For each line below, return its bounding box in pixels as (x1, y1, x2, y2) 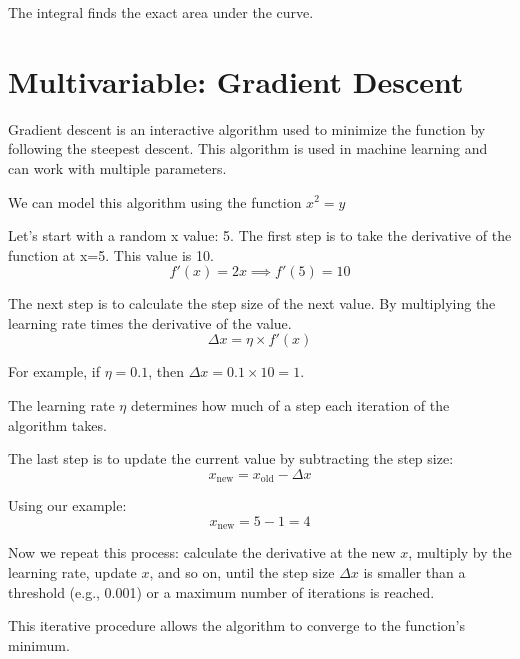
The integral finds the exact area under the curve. (8, 2, 314, 22)
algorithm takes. (8, 414, 107, 435)
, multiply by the (408, 542, 512, 563)
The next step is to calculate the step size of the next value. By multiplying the (8, 293, 496, 314)
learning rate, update (8, 561, 137, 582)
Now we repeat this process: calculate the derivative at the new (8, 542, 396, 563)
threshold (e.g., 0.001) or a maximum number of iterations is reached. (8, 581, 435, 602)
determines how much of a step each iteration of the (130, 395, 450, 416)
